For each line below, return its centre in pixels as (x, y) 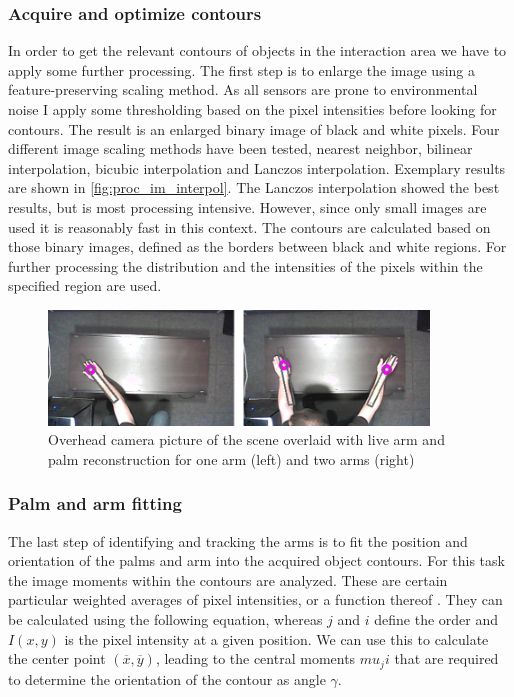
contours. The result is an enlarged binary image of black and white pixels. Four (254, 128)
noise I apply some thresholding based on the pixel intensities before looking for (252, 109)
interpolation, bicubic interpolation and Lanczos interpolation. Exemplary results (257, 167)
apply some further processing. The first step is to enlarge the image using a (241, 69)
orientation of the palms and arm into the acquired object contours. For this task (256, 560)
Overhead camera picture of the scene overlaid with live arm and (246, 439)
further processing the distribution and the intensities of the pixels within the (245, 265)
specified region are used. (85, 285)
